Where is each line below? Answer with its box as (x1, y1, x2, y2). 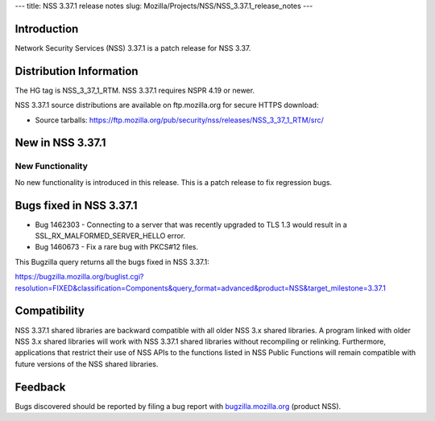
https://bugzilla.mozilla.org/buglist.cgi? (14, 272, 144, 282)
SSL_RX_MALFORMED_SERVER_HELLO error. (35, 231, 185, 241)
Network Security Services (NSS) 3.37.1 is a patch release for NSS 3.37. (14, 43, 251, 52)
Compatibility (14, 304, 85, 318)
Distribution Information (14, 64, 139, 78)
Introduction (14, 22, 79, 35)
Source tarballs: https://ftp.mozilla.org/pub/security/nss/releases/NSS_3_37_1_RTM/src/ (35, 115, 324, 125)
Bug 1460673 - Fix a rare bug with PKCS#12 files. (35, 242, 199, 252)
